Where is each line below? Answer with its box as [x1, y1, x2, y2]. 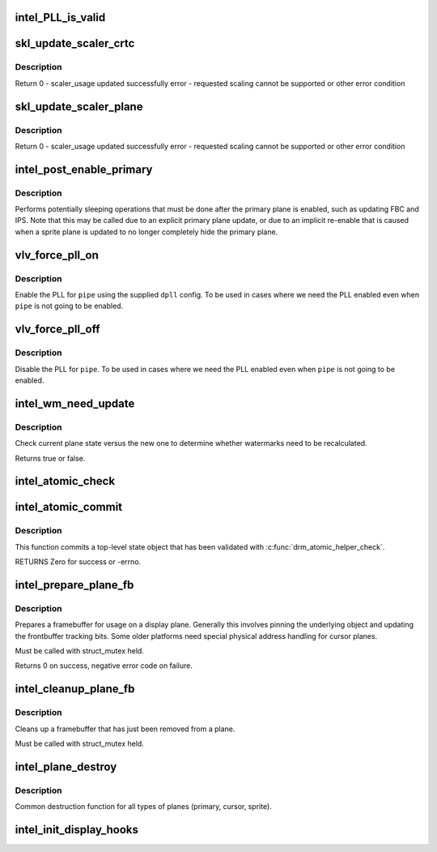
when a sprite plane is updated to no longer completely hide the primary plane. [15, 227, 278, 237]
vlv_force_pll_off [15, 323, 100, 336]
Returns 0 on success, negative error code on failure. [15, 661, 193, 670]
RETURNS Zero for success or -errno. [15, 557, 142, 567]
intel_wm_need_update [15, 396, 135, 410]
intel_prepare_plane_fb [15, 578, 134, 592]
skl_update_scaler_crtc [15, 36, 135, 50]
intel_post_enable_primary [15, 162, 153, 176]
